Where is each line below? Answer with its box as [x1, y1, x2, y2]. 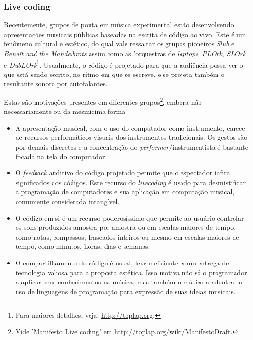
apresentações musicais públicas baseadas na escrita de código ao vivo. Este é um [4, 29, 246, 39]
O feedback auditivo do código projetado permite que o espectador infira [15, 168, 230, 178]
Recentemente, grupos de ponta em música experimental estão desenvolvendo [4, 19, 234, 30]
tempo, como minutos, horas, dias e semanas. [15, 241, 150, 251]
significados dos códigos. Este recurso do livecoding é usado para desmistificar [15, 177, 246, 187]
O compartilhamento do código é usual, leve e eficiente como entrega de [15, 258, 229, 267]
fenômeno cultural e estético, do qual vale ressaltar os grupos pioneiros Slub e [4, 38, 235, 49]
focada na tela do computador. [15, 151, 107, 161]
